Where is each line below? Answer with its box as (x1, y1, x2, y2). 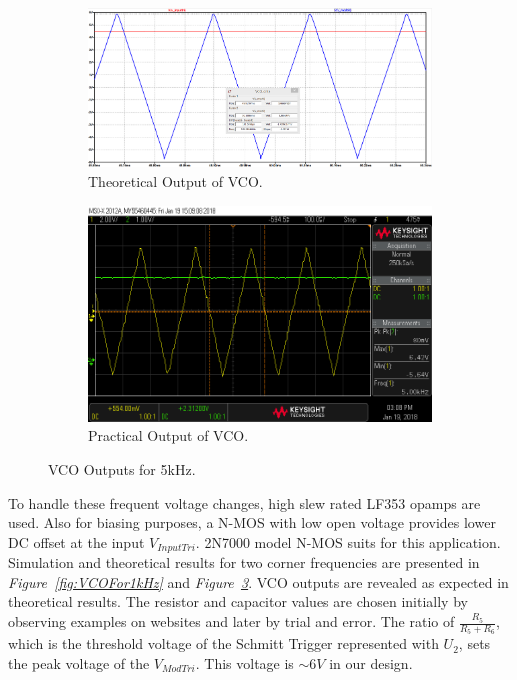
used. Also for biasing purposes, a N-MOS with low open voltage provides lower (8, 512, 496, 533)
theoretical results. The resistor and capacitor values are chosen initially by (8, 591, 468, 612)
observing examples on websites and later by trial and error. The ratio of (8, 611, 455, 632)
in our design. (329, 652, 413, 673)
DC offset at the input (8, 531, 145, 552)
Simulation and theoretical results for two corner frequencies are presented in (8, 552, 480, 573)
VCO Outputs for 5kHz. (48, 459, 196, 480)
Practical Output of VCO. (88, 425, 249, 446)
